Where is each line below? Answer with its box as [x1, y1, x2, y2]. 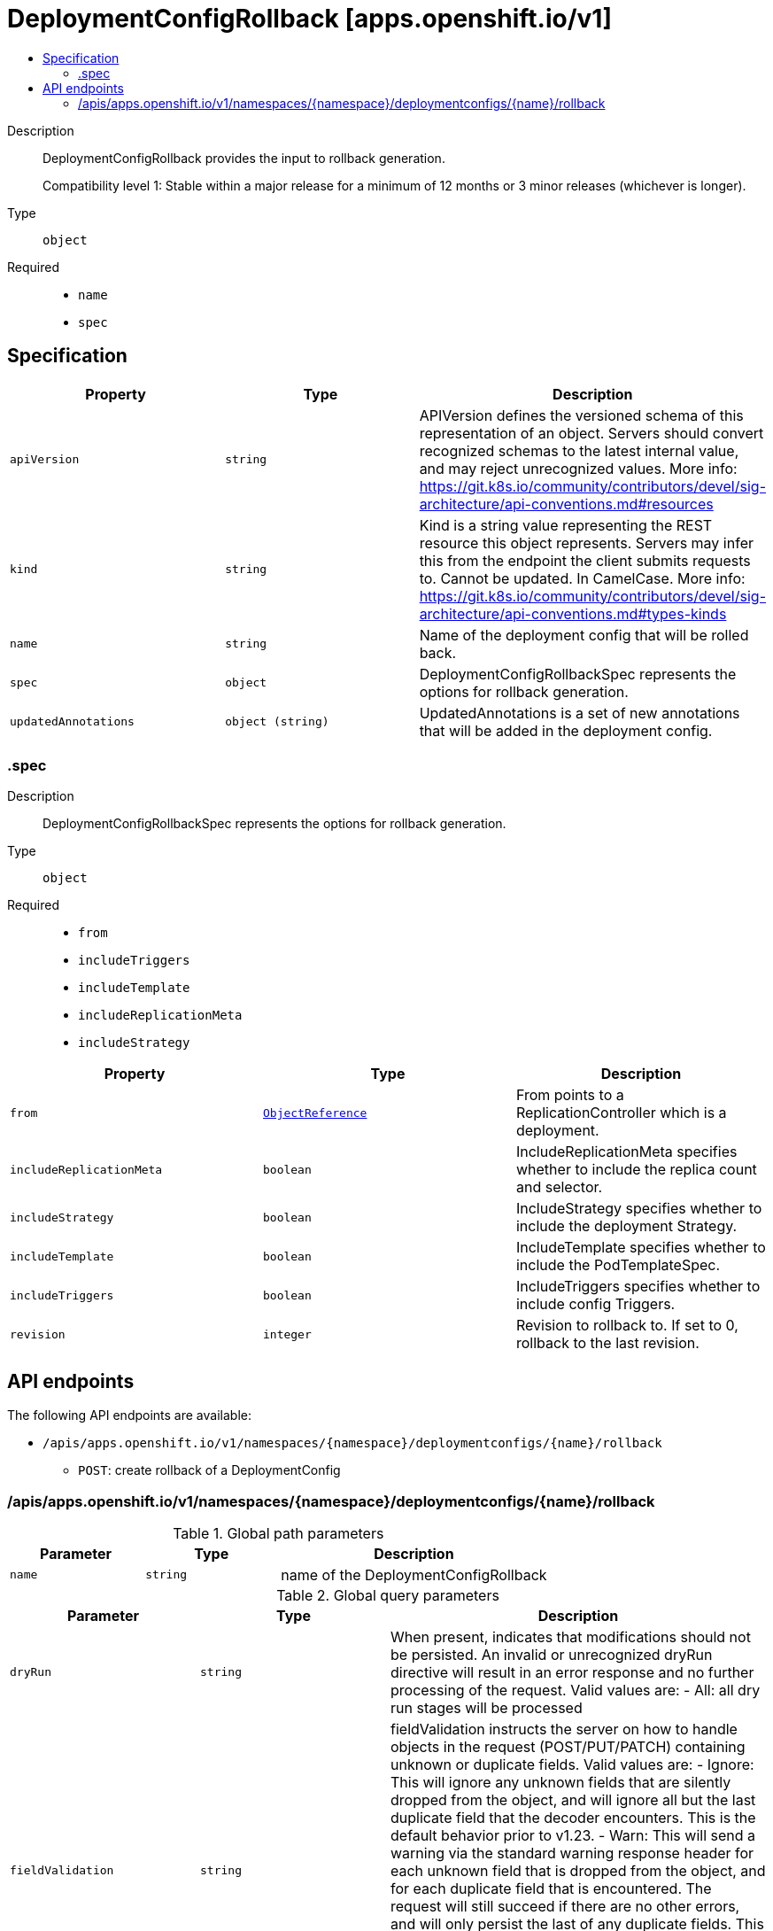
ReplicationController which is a [515, 1104, 727, 1122]
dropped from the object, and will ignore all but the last [390, 1790, 756, 1809]
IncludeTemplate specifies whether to [515, 1238, 766, 1257]
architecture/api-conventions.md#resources [419, 494, 714, 513]
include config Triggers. [515, 1295, 676, 1314]
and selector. [515, 1178, 603, 1197]
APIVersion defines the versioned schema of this [419, 406, 744, 424]
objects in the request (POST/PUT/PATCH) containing [390, 1737, 746, 1756]
